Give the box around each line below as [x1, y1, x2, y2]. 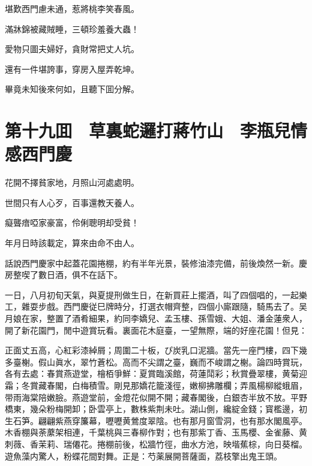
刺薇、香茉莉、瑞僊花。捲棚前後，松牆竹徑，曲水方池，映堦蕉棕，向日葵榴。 [5, 437, 307, 450]
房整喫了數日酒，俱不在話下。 [5, 268, 122, 281]
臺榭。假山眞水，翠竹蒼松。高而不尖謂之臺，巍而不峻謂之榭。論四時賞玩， [13, 355, 307, 368]
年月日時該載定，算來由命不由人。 [5, 237, 139, 249]
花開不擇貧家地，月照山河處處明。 [5, 176, 139, 189]
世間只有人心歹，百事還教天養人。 [5, 196, 139, 208]
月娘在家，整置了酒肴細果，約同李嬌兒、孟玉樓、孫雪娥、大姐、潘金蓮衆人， [5, 312, 307, 325]
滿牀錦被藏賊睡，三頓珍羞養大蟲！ [5, 22, 139, 35]
